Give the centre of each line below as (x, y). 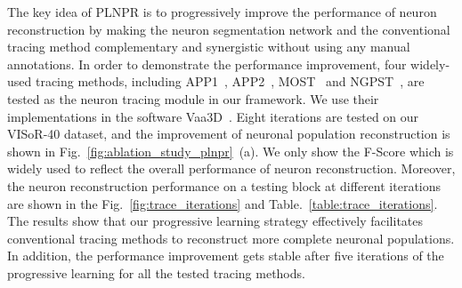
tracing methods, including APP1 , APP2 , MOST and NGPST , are (230, 81)
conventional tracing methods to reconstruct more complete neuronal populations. (231, 238)
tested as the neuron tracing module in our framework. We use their (193, 98)
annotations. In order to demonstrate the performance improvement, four (207, 64)
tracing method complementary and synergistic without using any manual (209, 47)
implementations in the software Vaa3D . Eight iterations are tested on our (213, 116)
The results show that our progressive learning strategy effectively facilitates (215, 221)
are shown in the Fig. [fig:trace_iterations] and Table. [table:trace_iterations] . (223, 203)
